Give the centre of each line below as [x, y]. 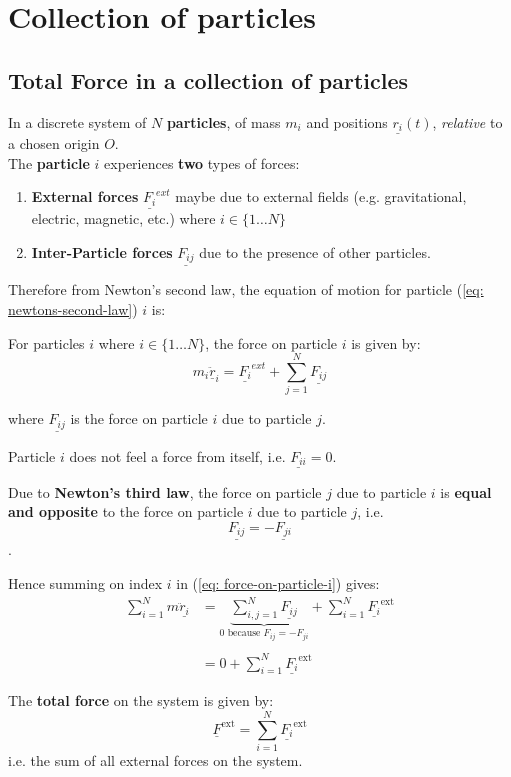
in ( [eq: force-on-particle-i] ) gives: [278, 583]
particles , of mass [223, 121]
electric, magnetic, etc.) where [123, 218]
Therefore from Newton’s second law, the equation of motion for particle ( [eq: [246, 289]
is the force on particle [139, 418]
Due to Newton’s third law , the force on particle [165, 491]
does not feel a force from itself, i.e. [177, 455]
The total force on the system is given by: [141, 700]
